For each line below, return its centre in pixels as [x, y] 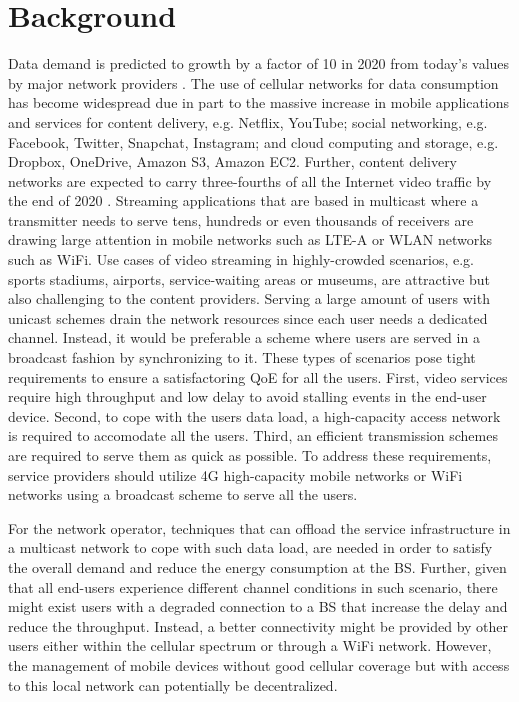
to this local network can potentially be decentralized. [173, 684]
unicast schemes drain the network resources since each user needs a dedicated [248, 317]
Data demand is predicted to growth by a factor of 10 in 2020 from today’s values [259, 63]
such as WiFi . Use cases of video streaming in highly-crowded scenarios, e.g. [241, 259]
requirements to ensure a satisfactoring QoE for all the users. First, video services [258, 376]
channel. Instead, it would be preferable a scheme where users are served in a [244, 337]
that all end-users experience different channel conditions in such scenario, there [253, 586]
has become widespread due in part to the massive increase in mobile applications [259, 102]
